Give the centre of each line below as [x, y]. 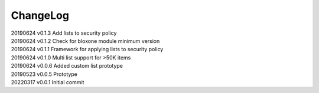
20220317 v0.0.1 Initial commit [48, 82]
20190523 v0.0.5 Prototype [44, 74]
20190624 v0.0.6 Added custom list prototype [67, 66]
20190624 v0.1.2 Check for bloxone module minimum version [85, 41]
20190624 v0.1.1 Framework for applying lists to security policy [87, 49]
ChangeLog [40, 15]
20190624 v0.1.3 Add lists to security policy [64, 33]
